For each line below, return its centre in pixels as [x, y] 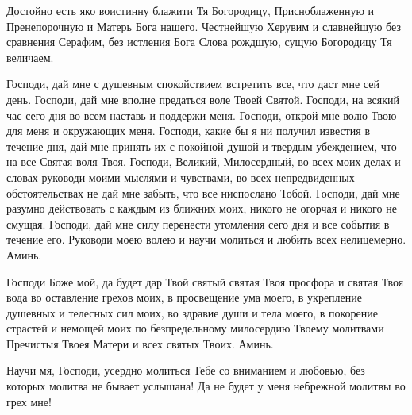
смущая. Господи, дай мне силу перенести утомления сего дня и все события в [198, 223]
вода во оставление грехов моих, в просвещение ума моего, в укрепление [185, 297]
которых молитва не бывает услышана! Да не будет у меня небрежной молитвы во [206, 386]
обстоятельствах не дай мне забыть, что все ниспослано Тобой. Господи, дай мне [203, 192]
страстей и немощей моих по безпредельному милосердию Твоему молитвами [195, 328]
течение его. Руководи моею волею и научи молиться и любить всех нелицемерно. [206, 239]
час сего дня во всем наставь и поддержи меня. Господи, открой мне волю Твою [202, 115]
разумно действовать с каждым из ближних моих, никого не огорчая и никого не [202, 208]
